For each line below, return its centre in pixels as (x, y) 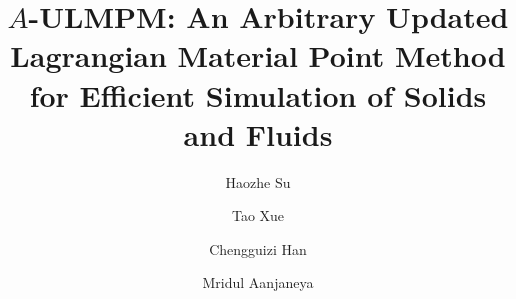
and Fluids (258, 133)
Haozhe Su (258, 181)
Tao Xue (258, 215)
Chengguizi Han (258, 248)
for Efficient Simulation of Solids (258, 94)
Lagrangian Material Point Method (258, 55)
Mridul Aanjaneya (258, 282)
